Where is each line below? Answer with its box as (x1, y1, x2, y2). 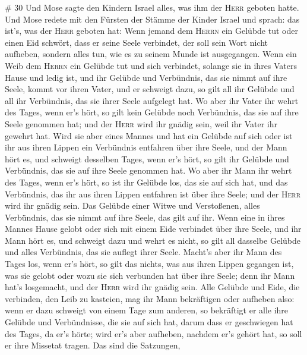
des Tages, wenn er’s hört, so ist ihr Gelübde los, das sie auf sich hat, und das (5, 175, 288, 188)
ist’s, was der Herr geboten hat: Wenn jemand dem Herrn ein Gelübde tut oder (5, 24, 298, 37)
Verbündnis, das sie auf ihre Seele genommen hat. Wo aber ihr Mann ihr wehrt (5, 164, 292, 177)
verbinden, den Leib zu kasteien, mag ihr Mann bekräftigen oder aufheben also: (5, 292, 295, 304)
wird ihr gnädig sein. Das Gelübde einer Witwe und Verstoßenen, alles (5, 199, 260, 212)
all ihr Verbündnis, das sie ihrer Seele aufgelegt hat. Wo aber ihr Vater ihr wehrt (5, 94, 299, 106)
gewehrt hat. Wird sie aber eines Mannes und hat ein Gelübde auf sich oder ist (5, 129, 293, 142)
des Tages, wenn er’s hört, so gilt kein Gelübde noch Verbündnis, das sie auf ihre (5, 106, 299, 118)
